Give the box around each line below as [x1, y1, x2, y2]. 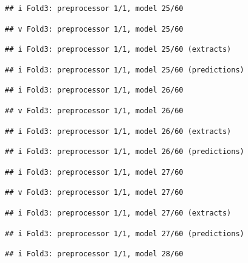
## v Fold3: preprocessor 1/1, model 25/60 [5, 24, 184, 33]
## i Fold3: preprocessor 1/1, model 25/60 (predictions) [5, 65, 244, 74]
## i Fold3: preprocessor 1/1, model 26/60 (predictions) [5, 147, 244, 156]
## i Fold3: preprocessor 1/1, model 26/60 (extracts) [5, 127, 232, 136]
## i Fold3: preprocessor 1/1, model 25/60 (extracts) [5, 45, 232, 54]
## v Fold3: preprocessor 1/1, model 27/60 [5, 188, 184, 197]
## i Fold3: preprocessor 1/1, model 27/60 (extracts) [5, 208, 232, 217]
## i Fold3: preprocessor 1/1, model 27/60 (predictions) [5, 229, 244, 238]
